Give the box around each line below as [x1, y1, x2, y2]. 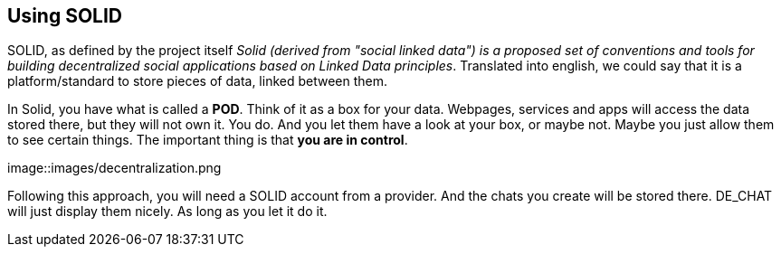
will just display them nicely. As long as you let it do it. [7, 203, 328, 220]
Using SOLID [7, 5, 123, 27]
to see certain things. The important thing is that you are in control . [7, 132, 408, 148]
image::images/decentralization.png [7, 160, 222, 176]
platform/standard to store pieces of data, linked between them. [7, 73, 388, 89]
